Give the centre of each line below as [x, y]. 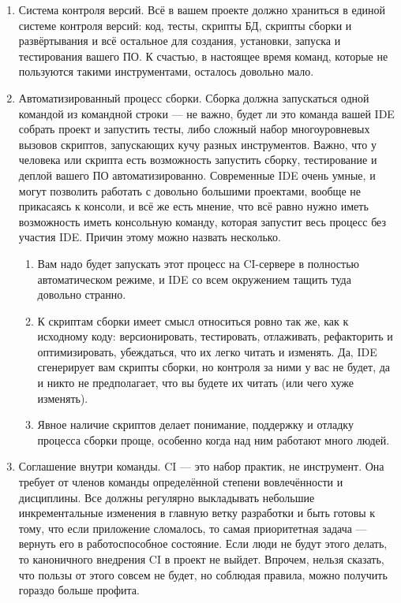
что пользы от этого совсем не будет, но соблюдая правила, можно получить [203, 574]
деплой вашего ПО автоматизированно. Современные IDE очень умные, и [197, 175]
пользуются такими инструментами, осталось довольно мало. [166, 71]
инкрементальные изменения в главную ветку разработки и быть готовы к [197, 513]
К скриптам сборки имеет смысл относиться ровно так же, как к [193, 320]
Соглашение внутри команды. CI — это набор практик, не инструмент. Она [201, 466]
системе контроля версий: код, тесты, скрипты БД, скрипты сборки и [185, 25]
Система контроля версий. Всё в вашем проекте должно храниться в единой [202, 9]
